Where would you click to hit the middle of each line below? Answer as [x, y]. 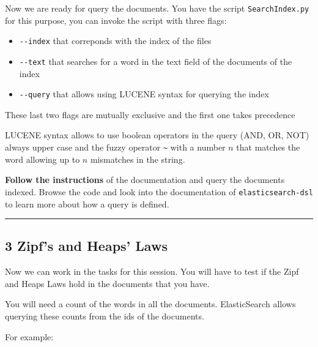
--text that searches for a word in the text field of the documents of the [156, 61]
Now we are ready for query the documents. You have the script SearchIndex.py [157, 8]
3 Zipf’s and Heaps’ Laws [86, 246]
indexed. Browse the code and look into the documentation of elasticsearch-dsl [159, 191]
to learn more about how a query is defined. [87, 203]
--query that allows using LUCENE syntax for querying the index [144, 94]
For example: [29, 336]
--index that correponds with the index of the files [115, 41]
